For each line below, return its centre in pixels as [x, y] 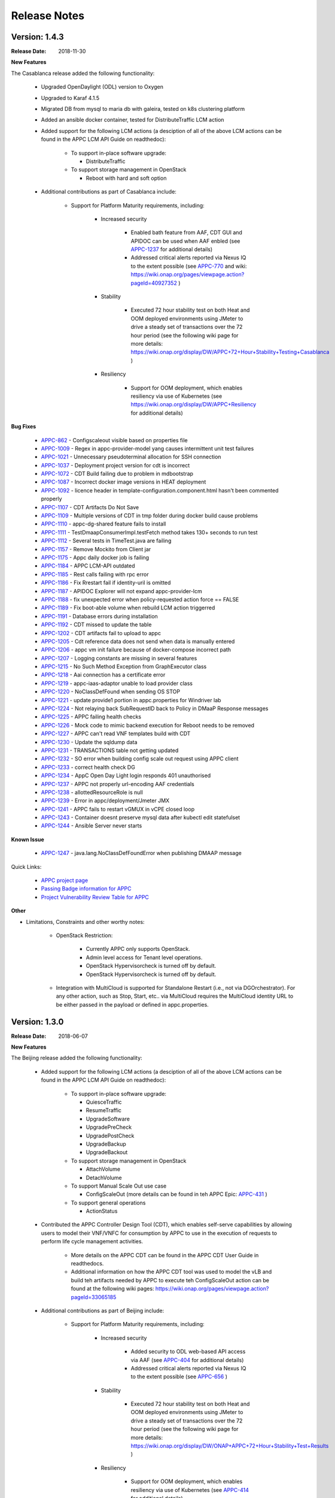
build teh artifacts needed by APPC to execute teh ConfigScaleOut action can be [170, 1280]
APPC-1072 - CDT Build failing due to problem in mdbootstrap [117, 474]
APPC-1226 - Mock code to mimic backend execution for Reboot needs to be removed [147, 725]
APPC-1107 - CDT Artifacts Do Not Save [90, 507]
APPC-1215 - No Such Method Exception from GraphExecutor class [124, 667]
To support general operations [108, 1203]
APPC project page [65, 880]
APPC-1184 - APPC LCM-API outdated [88, 566]
